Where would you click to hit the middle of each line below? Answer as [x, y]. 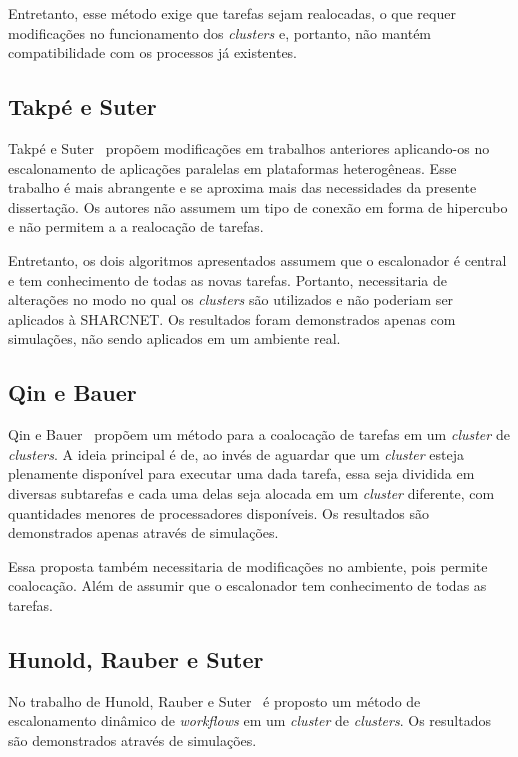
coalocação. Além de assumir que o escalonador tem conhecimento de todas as [247, 585]
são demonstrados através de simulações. [132, 739]
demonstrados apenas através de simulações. [143, 532]
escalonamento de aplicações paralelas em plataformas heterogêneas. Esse [232, 167]
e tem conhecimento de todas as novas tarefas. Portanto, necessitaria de [227, 279]
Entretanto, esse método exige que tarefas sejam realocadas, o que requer [232, 13]
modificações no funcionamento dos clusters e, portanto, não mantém [220, 32]
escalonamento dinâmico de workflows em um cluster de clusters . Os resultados [249, 720]
